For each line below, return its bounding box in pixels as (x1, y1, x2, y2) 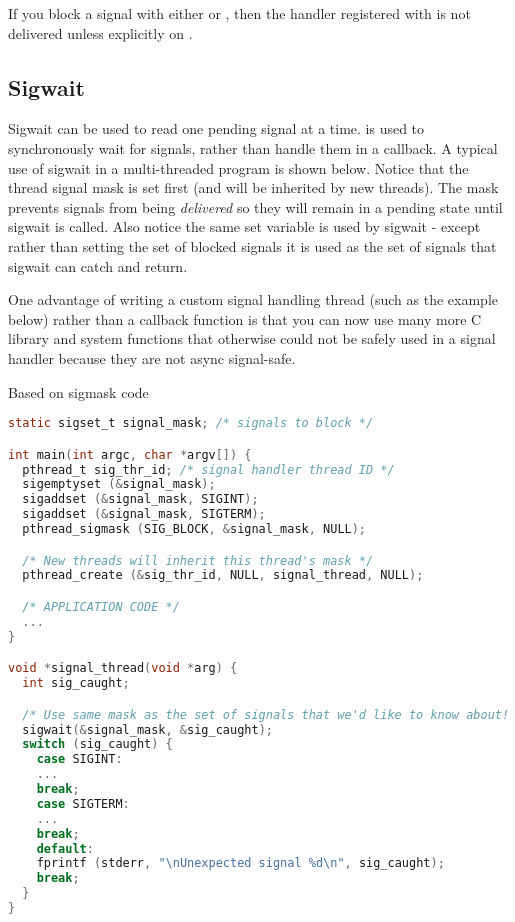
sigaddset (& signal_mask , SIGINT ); (22, 492, 259, 507)
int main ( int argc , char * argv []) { (8, 447, 252, 462)
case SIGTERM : (36, 796, 130, 811)
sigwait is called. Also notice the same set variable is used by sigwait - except (8, 216, 481, 237)
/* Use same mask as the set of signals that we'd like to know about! (22, 707, 510, 722)
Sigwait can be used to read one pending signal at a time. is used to (8, 118, 425, 139)
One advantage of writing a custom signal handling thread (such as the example (8, 289, 498, 310)
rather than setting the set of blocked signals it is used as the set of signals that (8, 235, 497, 256)
